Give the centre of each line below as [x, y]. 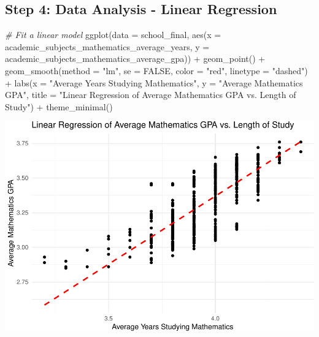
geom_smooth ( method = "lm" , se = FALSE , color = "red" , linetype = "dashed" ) [156, 70]
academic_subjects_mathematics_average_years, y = [107, 46]
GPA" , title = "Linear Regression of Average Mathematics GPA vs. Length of [151, 95]
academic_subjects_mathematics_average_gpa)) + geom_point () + [135, 59]
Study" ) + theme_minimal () [59, 106]
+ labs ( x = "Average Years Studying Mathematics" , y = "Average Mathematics [154, 82]
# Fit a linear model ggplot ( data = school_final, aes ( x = [113, 35]
